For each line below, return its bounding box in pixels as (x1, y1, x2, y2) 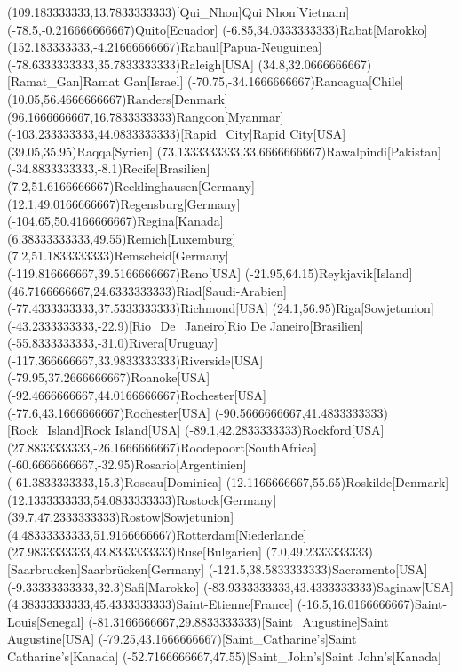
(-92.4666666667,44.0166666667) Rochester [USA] (7, 386, 266, 404)
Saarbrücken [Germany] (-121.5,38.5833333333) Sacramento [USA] (80, 560, 428, 578)
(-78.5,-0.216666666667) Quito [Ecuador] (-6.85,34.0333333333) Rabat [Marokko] (7, 20, 428, 38)
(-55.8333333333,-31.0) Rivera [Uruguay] (7, 333, 218, 352)
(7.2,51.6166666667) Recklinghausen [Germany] (7, 176, 255, 195)
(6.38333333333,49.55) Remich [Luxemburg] (7, 228, 236, 247)
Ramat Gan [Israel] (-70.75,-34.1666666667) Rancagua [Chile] (83, 72, 404, 91)
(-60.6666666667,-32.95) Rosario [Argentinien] (7, 455, 247, 474)
